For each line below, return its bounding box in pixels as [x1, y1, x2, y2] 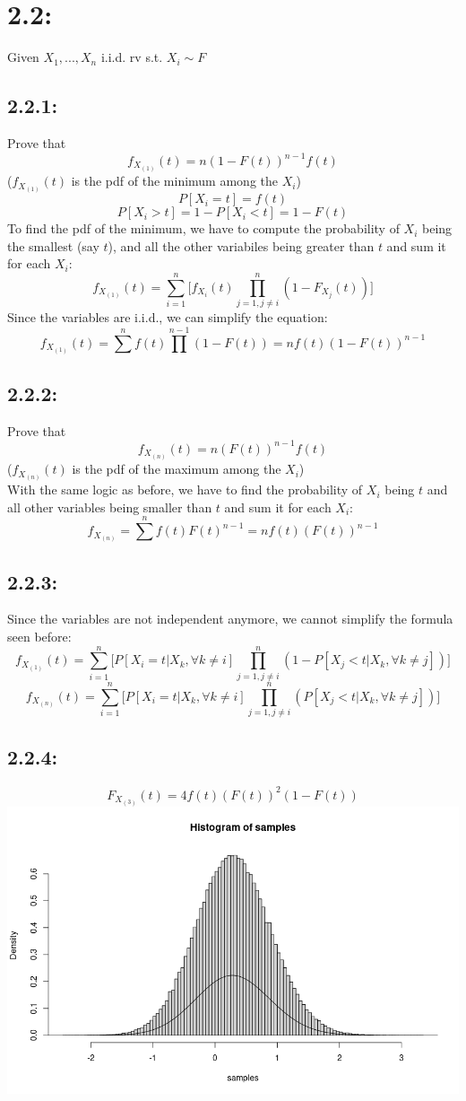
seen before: [7, 627, 72, 646]
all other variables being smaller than [7, 497, 212, 516]
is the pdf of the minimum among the [71, 171, 278, 190]
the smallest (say [7, 236, 99, 255]
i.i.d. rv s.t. [100, 48, 163, 66]
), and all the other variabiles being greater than [108, 236, 375, 255]
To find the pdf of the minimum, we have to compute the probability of [7, 219, 400, 238]
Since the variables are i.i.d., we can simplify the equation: [7, 308, 328, 327]
